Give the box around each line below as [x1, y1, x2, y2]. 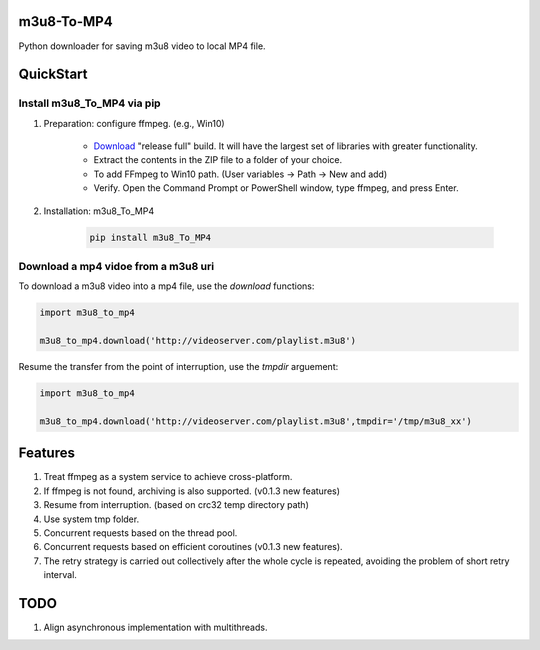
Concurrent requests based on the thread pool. [43, 526, 238, 539]
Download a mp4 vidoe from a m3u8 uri [18, 259, 215, 273]
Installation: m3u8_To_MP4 [43, 205, 155, 217]
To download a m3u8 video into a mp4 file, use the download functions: [18, 280, 315, 292]
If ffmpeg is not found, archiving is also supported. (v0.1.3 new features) [43, 485, 340, 497]
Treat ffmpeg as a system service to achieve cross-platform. [43, 471, 293, 483]
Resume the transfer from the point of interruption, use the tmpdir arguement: [18, 361, 339, 373]
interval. [43, 569, 77, 581]
